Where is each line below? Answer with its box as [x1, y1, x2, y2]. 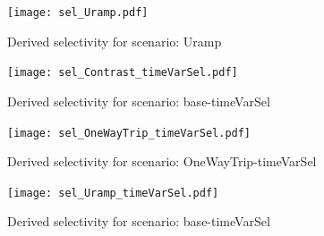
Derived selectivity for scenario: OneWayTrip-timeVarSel [7, 152, 317, 171]
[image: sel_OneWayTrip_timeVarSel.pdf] [7, 126, 252, 139]
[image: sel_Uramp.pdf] [7, 6, 149, 19]
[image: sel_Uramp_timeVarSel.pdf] [7, 186, 219, 199]
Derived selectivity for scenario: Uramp [7, 31, 222, 50]
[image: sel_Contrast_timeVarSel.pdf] [7, 66, 238, 80]
